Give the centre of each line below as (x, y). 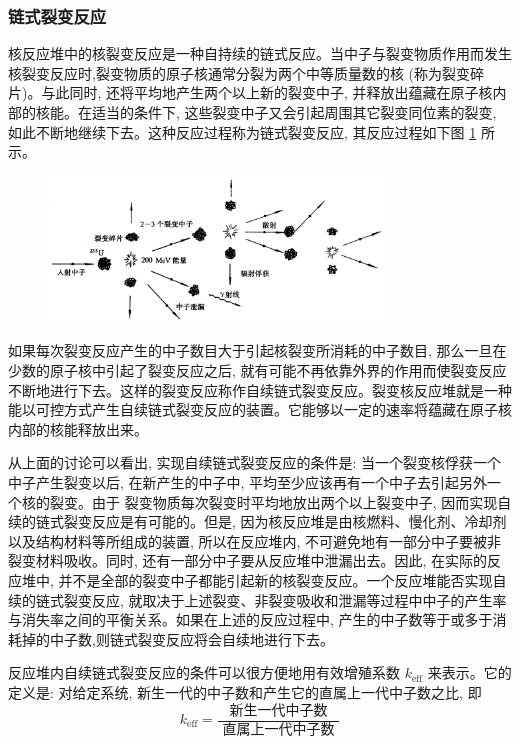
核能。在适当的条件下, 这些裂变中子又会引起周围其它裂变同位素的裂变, (266, 112)
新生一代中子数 (278, 710)
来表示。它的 (469, 672)
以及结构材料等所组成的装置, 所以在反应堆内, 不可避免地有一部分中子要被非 (255, 540)
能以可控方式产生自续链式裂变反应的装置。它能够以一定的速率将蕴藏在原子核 (260, 409)
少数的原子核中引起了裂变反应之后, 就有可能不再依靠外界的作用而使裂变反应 (257, 370)
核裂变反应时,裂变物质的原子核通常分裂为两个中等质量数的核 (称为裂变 (239, 72)
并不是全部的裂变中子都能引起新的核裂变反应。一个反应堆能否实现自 (282, 579)
